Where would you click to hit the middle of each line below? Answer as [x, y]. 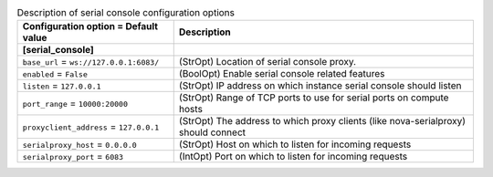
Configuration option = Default [90, 26]
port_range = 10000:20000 [75, 103]
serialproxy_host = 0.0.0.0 [79, 144]
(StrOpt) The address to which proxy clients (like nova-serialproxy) [322, 121]
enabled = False [55, 74]
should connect [212, 132]
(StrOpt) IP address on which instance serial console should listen [320, 86]
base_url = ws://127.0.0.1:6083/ [91, 62]
